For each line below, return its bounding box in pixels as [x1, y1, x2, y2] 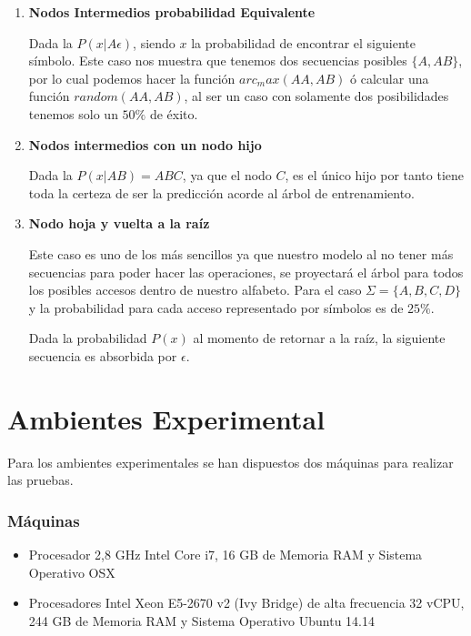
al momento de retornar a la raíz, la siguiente [193, 328, 446, 348]
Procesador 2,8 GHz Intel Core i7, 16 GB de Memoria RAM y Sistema [28, 545, 423, 564]
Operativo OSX [28, 562, 115, 581]
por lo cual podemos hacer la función [28, 68, 235, 87]
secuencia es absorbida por [28, 346, 177, 365]
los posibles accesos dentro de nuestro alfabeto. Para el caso [28, 280, 362, 299]
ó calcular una [350, 68, 429, 87]
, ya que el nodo [182, 166, 272, 185]
